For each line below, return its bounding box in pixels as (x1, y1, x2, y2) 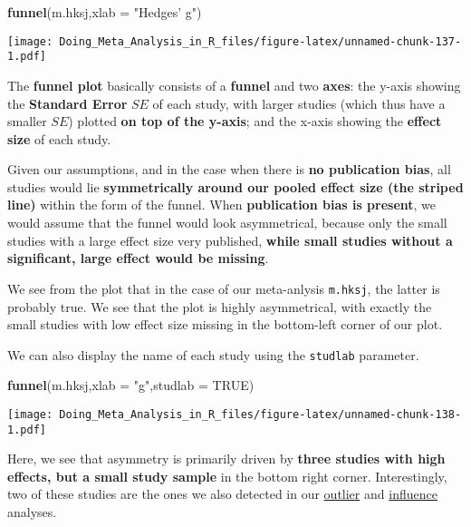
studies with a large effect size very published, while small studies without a (7, 230, 453, 249)
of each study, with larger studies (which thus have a (152, 93, 446, 112)
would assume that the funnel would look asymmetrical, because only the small (7, 213, 447, 232)
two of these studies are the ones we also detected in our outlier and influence (7, 484, 437, 503)
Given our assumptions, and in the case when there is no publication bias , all (7, 160, 451, 179)
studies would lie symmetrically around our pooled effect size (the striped (7, 177, 464, 196)
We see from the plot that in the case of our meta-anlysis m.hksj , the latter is (7, 278, 440, 298)
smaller (7, 112, 47, 131)
